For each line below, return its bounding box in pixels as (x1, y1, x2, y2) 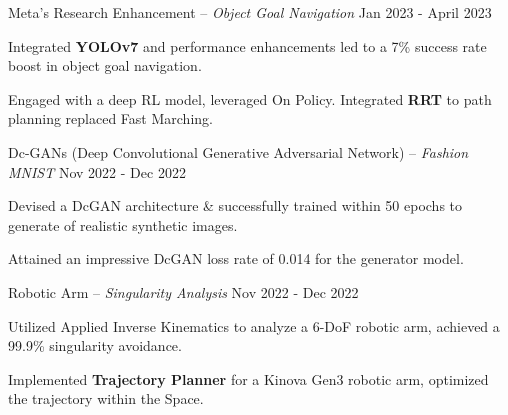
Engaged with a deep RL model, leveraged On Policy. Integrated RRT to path (8, 88, 492, 109)
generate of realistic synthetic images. (8, 214, 238, 235)
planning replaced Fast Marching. (8, 108, 213, 129)
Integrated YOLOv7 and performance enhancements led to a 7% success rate (8, 35, 487, 56)
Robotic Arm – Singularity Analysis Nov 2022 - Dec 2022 (8, 281, 359, 302)
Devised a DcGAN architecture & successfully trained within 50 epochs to (8, 195, 463, 216)
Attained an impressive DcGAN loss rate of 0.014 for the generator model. (8, 248, 464, 269)
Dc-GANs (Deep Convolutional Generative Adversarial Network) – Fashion (8, 141, 469, 162)
